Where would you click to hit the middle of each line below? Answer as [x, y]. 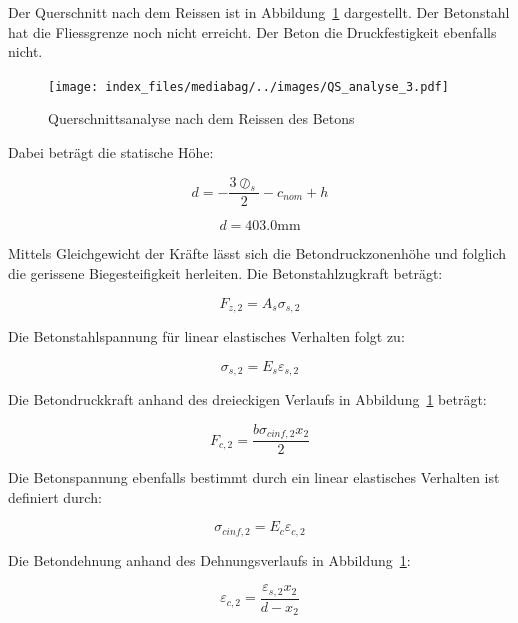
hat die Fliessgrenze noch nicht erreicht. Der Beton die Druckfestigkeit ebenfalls [252, 31]
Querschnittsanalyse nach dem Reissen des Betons [201, 118]
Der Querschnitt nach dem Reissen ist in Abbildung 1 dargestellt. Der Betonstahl [259, 12]
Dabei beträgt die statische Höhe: [111, 152]
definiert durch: [55, 496]
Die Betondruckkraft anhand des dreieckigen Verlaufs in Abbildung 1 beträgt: [247, 399]
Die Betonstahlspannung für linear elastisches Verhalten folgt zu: [206, 336]
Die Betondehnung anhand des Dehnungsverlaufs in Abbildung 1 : [209, 559]
